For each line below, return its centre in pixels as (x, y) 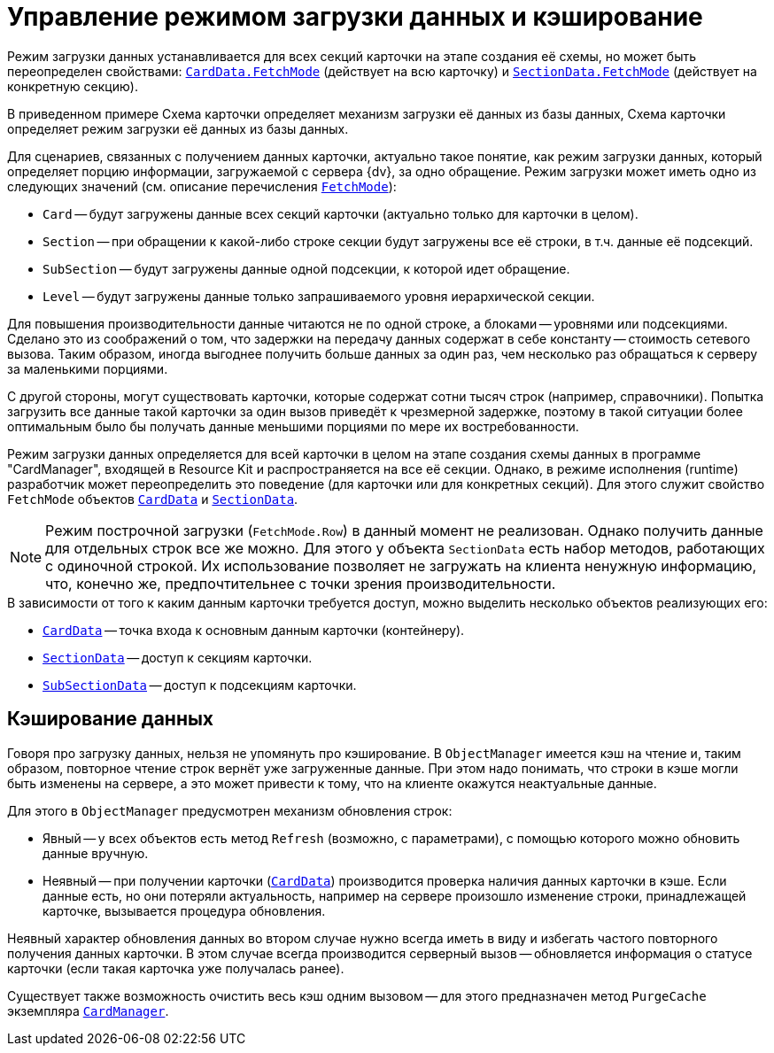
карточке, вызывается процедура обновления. (184, 910)
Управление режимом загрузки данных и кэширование (355, 17)
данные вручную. (96, 853)
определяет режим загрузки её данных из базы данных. (178, 128)
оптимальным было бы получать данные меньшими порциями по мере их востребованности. (293, 426)
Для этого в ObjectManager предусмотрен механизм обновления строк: (230, 810)
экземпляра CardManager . (88, 1010)
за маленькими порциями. (88, 368)
